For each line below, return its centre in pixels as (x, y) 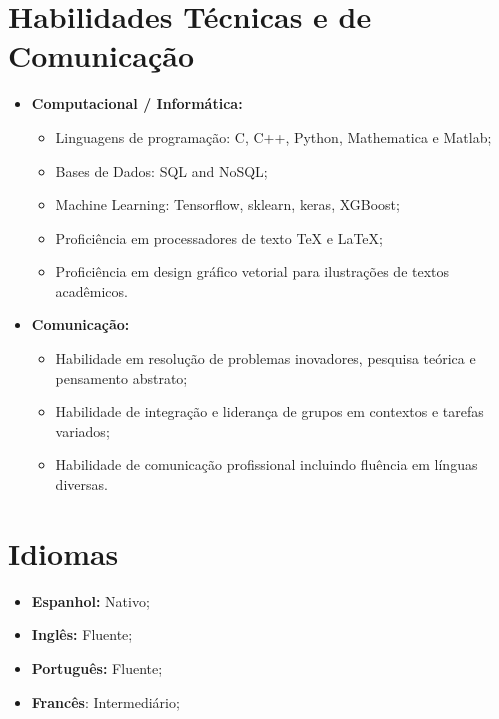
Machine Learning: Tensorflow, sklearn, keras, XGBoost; (227, 204)
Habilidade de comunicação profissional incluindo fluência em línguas (266, 464)
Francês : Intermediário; (105, 701)
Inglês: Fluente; (82, 634)
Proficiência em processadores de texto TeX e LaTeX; (219, 237)
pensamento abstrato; (121, 377)
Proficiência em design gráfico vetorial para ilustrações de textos (252, 271)
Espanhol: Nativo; (90, 600)
